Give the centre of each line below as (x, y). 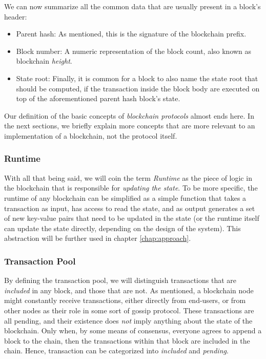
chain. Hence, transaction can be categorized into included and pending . (116, 351)
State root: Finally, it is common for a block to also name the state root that (137, 78)
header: (16, 16)
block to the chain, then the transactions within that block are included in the (127, 340)
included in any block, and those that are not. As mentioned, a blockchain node (129, 290)
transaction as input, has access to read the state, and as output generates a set (130, 208)
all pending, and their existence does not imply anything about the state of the (128, 320)
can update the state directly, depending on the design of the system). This (122, 228)
